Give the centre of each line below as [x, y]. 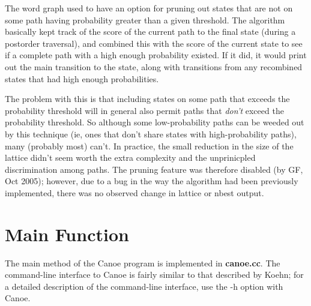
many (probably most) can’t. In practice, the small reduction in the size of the [149, 145]
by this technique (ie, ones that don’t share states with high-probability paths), [151, 133]
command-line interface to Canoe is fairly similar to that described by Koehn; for [154, 274]
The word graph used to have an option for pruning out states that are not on [149, 8]
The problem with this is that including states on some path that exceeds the [147, 99]
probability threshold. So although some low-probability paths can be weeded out [155, 122]
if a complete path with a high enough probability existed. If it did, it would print [156, 55]
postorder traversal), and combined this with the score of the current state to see [154, 43]
